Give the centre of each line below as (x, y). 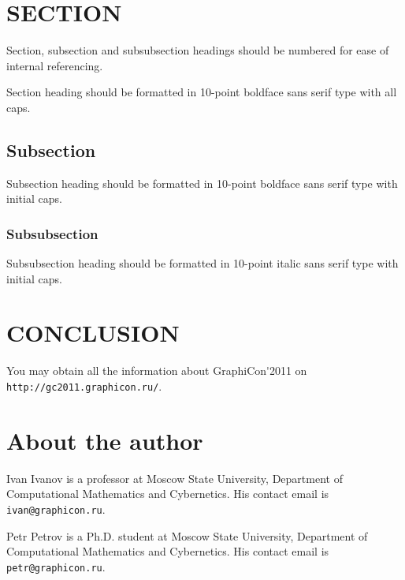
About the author (105, 440)
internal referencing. (55, 65)
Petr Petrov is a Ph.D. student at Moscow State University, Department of (187, 535)
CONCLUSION (93, 333)
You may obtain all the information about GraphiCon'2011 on (157, 370)
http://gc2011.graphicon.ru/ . (84, 386)
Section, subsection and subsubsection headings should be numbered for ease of (198, 50)
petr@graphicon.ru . (56, 566)
